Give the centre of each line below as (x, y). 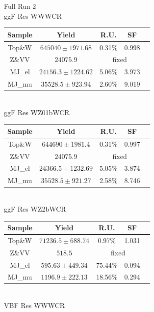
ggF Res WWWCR (33, 16)
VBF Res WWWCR (35, 305)
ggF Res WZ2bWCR (35, 208)
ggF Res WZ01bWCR (37, 112)
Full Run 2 (20, 6)
